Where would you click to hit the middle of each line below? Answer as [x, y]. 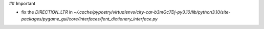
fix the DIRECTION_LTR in [47, 12]
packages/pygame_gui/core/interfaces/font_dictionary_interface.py [89, 19]
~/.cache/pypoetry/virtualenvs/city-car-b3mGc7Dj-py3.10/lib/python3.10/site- [152, 12]
